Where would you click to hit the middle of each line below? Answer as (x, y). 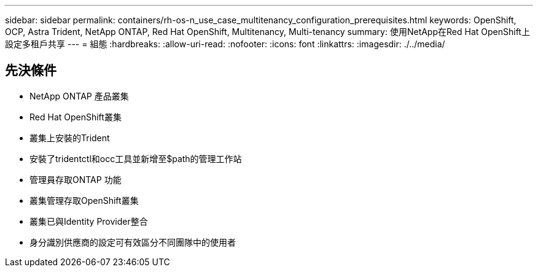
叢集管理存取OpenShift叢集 (84, 200)
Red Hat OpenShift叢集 (76, 117)
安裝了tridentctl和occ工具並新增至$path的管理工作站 (136, 158)
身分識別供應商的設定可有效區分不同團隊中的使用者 (133, 242)
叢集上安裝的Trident (70, 138)
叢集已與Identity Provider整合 (89, 221)
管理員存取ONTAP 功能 (76, 179)
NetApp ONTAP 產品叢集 (79, 96)
